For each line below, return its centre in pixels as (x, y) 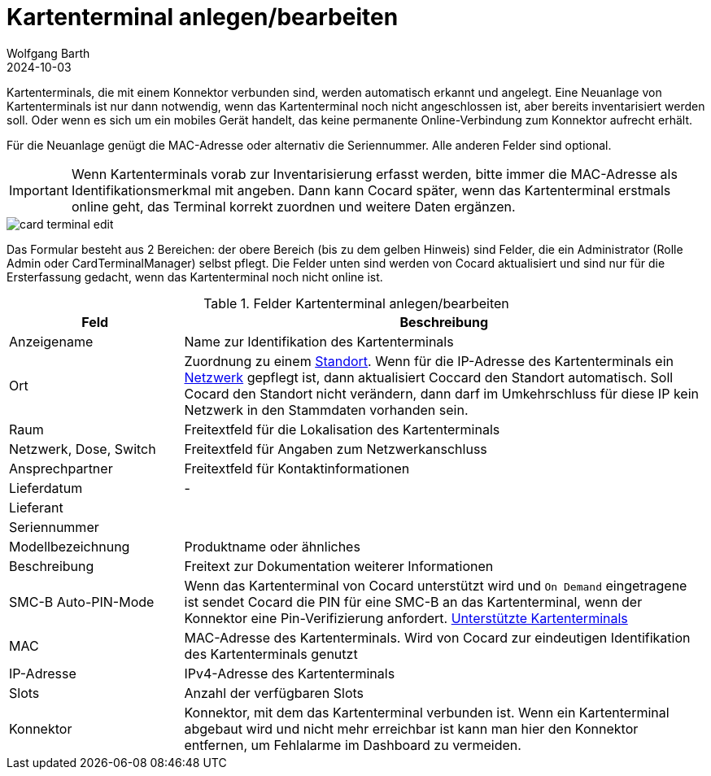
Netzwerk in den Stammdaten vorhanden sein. (326, 410)
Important (39, 190)
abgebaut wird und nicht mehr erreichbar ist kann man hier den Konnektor (411, 728)
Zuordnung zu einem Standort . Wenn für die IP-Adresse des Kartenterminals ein (429, 361)
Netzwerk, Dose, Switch (83, 449)
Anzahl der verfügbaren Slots (274, 693)
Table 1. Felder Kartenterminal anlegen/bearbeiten (356, 303)
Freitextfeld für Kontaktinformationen (297, 468)
